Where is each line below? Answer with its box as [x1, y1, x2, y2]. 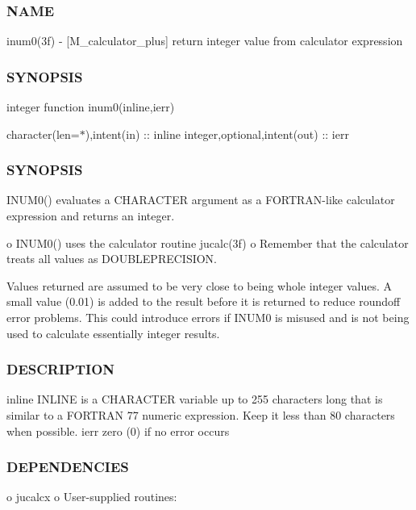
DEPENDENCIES [6, 457, 129, 477]
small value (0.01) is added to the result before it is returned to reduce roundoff [6, 293, 401, 310]
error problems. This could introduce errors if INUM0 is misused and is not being [6, 309, 410, 325]
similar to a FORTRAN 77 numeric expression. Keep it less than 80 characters [6, 407, 395, 423]
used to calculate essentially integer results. [6, 324, 220, 341]
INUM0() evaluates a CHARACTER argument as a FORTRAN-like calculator [6, 191, 395, 208]
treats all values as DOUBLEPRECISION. [6, 250, 218, 267]
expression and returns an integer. [6, 207, 175, 224]
